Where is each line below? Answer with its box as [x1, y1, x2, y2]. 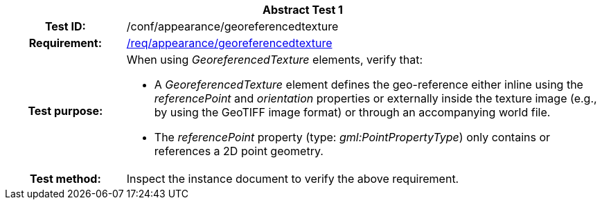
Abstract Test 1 [263, 3, 343, 17]
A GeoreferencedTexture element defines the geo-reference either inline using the [154, 78, 583, 91]
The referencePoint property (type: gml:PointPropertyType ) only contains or [154, 130, 551, 144]
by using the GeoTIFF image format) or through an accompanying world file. [154, 105, 551, 119]
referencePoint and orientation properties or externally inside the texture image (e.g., [154, 91, 597, 105]
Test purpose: [28, 104, 103, 118]
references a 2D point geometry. [154, 144, 324, 158]
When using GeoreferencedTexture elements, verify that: [126, 53, 423, 66]
